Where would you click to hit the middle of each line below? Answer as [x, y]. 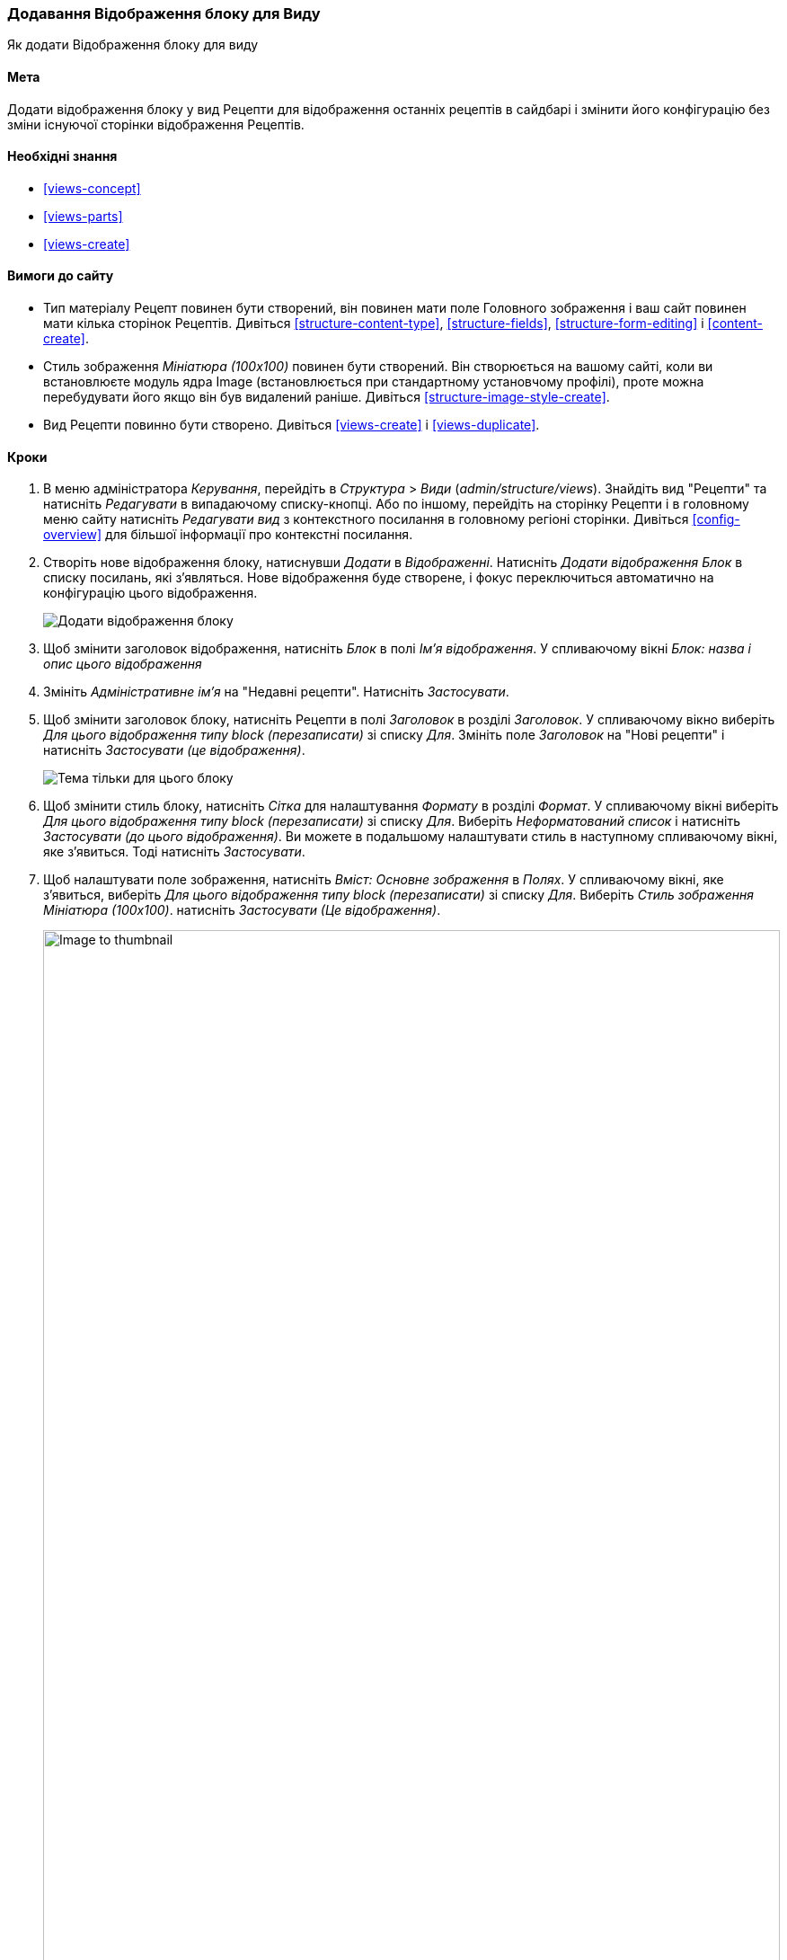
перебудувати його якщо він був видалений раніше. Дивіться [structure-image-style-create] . [327, 397]
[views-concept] [92, 188]
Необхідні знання [62, 156]
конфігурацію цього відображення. [150, 593]
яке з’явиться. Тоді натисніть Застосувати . [174, 852]
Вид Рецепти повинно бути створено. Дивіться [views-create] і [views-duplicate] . [292, 425]
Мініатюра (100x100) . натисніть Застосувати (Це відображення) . [242, 910]
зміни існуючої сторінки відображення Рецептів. [156, 124]
